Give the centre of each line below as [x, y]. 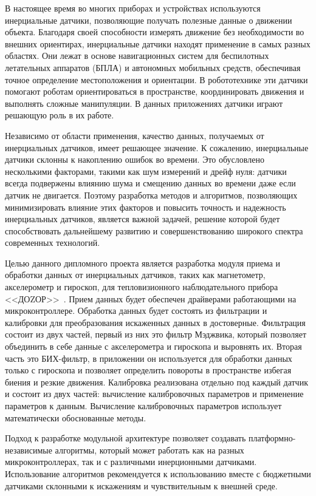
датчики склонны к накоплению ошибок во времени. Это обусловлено [135, 159]
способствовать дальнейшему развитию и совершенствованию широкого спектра [154, 230]
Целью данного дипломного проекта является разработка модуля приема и [143, 263]
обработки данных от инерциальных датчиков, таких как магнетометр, [135, 275]
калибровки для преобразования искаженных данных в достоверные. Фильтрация [155, 322]
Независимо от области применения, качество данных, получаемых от [135, 135]
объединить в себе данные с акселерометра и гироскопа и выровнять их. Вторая [153, 346]
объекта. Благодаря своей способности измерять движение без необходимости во [155, 32]
